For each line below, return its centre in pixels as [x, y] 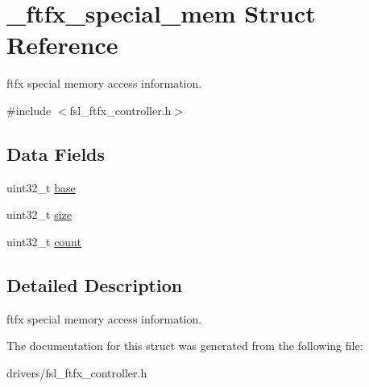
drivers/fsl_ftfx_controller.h [77, 372]
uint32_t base [41, 187]
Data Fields [56, 153]
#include [29, 110]
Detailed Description [95, 284]
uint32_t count [44, 241]
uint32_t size [39, 214]
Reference [62, 45]
